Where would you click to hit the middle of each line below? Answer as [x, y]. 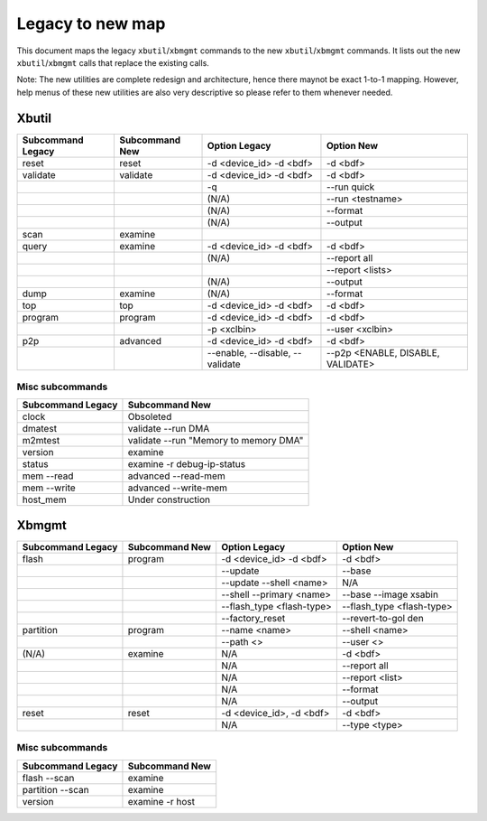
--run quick [350, 187]
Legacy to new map [91, 23]
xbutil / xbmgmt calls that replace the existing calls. [113, 62]
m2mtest [41, 441]
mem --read [48, 476]
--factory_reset [253, 618]
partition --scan [55, 789]
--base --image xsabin [390, 594]
